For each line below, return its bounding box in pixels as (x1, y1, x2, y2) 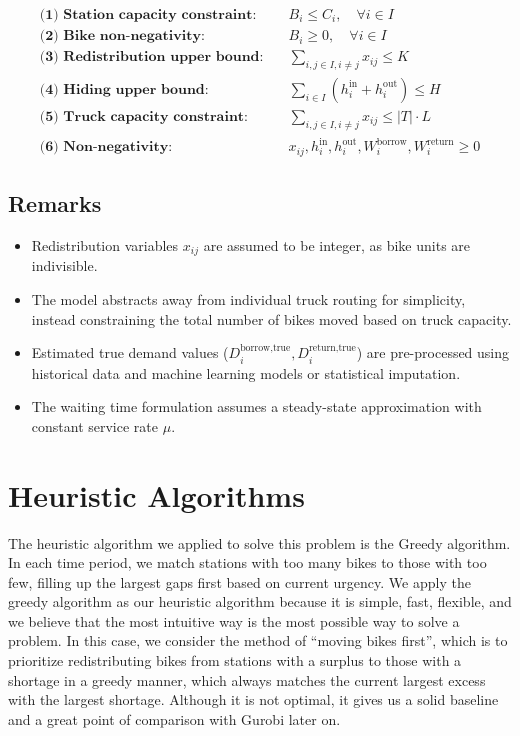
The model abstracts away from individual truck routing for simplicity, (31, 288, 466, 309)
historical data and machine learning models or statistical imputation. (31, 362, 461, 383)
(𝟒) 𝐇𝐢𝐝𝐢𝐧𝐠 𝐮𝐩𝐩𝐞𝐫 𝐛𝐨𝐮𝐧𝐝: (39, 82, 209, 97)
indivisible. (31, 255, 98, 276)
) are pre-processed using (356, 342, 510, 363)
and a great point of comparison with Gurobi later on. (8, 708, 341, 729)
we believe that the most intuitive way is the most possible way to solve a (8, 610, 460, 631)
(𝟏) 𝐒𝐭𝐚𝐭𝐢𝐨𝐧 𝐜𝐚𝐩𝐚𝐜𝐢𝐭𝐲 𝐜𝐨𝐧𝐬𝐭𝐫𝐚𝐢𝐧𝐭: (39, 8, 257, 23)
